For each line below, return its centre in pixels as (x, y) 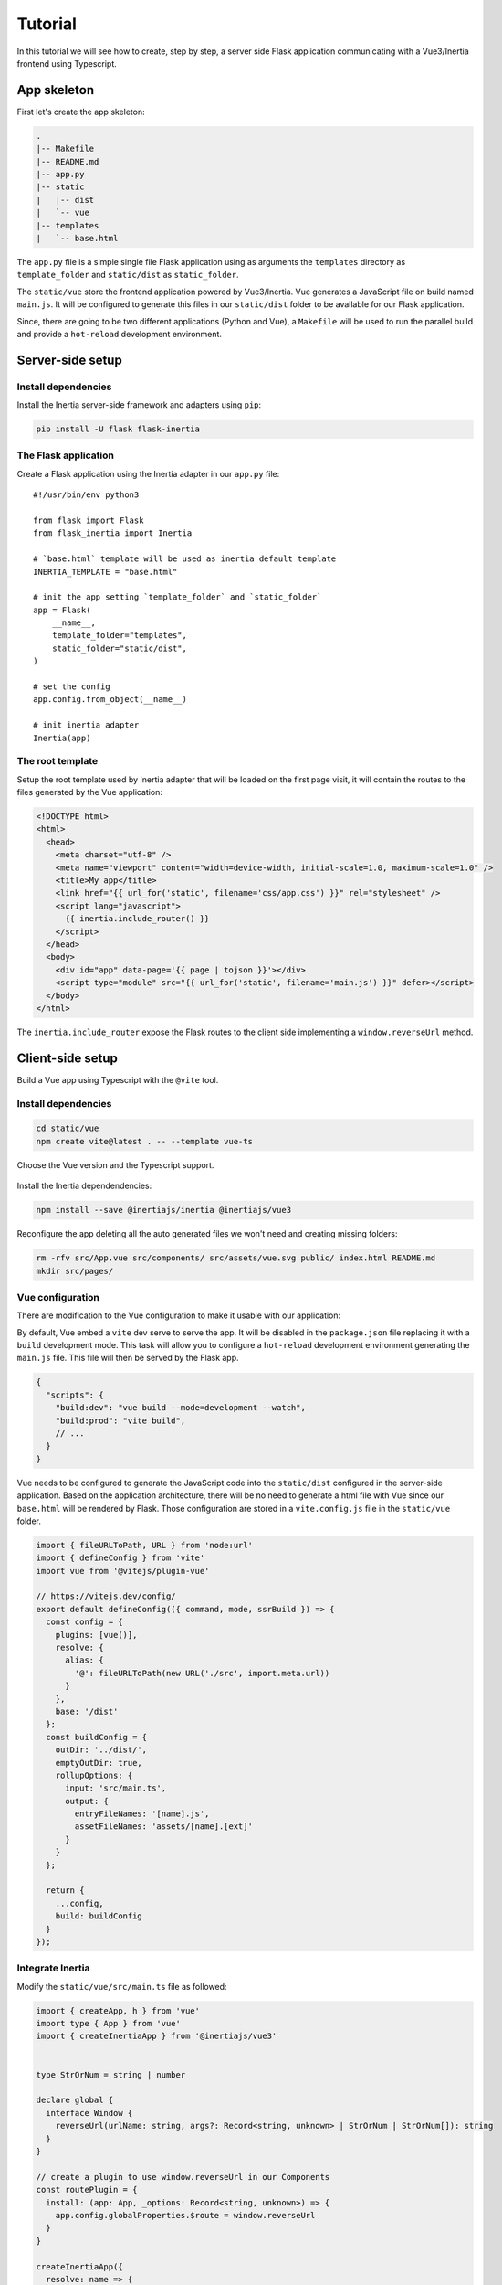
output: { (87, 1801)
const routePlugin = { (87, 2190)
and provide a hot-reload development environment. (120, 334)
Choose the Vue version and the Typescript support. (115, 1164)
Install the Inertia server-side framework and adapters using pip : (139, 405)
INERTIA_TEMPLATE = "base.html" (105, 572)
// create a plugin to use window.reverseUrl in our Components (183, 2177)
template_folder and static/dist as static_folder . (128, 275)
